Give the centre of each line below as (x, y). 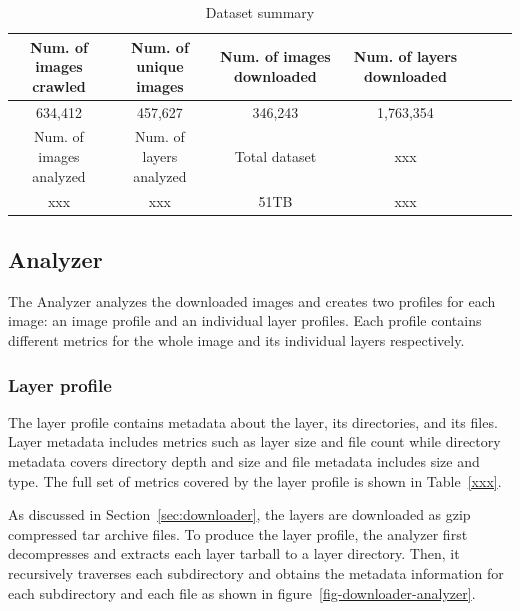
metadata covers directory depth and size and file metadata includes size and (244, 460)
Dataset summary (260, 12)
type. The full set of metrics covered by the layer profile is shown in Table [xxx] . (255, 480)
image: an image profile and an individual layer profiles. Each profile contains (245, 320)
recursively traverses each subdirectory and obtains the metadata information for (256, 572)
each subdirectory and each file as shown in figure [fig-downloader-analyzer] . (242, 592)
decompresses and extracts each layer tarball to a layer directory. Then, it (234, 553)
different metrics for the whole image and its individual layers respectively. (236, 339)
